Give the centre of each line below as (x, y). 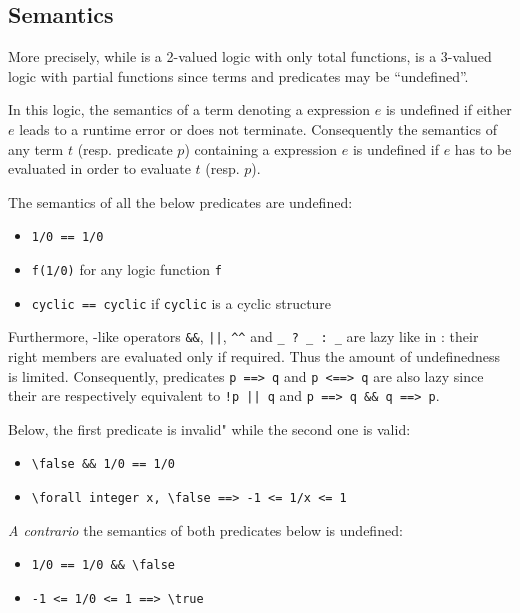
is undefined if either (448, 109)
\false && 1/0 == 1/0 (103, 464)
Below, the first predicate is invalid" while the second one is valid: (209, 428)
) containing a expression (261, 148)
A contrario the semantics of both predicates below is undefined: (205, 529)
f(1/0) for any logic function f (126, 269)
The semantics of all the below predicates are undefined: (180, 201)
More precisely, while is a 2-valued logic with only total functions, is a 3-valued (250, 56)
